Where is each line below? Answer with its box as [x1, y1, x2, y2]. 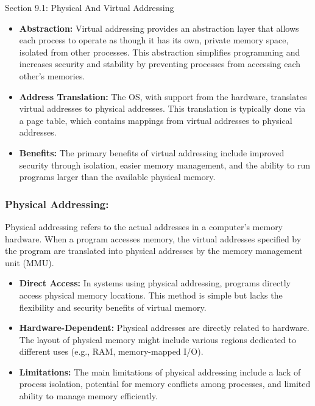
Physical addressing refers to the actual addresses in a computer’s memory [5, 220, 283, 233]
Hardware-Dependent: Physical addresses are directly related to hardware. [19, 321, 310, 334]
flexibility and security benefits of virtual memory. [19, 300, 207, 313]
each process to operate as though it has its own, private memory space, [19, 34, 289, 46]
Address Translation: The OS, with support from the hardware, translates [19, 90, 307, 103]
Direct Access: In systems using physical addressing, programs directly [19, 277, 291, 289]
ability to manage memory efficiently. [19, 390, 158, 402]
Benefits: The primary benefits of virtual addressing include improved [19, 146, 285, 159]
